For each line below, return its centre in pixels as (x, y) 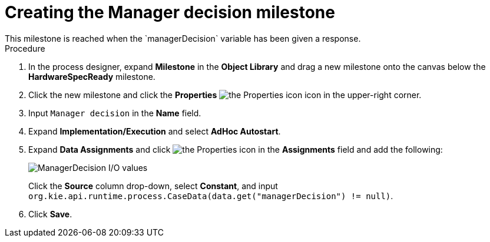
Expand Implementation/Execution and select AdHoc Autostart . (155, 131)
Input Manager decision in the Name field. (115, 113)
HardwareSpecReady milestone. (92, 76)
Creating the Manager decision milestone (170, 12)
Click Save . (50, 214)
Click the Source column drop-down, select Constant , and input (153, 186)
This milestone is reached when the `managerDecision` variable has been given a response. (183, 38)
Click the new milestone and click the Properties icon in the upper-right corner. (225, 95)
